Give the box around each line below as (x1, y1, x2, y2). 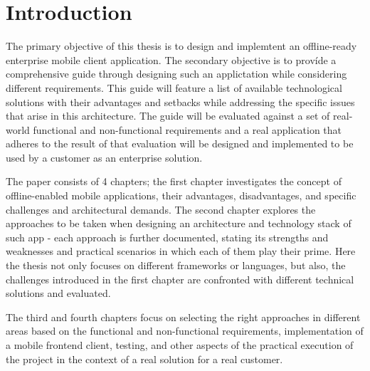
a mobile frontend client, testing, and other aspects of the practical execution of (6, 338, 354, 352)
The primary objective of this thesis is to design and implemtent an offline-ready (6, 38, 357, 53)
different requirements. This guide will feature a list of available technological (6, 80, 342, 95)
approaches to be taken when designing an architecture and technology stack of (6, 216, 351, 231)
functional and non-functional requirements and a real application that (33, 122, 342, 137)
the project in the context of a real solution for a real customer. (6, 351, 283, 366)
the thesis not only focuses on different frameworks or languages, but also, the (6, 258, 346, 273)
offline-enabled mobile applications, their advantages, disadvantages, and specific (6, 188, 356, 203)
